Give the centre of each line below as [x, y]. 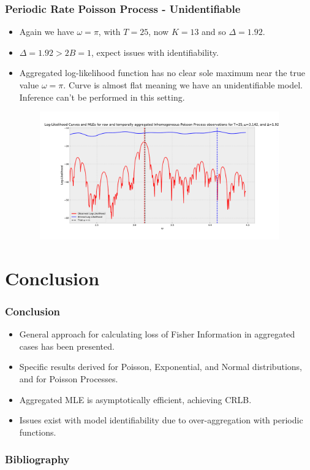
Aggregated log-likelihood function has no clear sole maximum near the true [162, 73]
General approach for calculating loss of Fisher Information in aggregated [157, 334]
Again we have [47, 32]
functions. [38, 432]
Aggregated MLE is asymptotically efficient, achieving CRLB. [135, 399]
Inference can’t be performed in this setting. [102, 97]
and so [214, 32]
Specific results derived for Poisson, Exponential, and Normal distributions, [161, 367]
